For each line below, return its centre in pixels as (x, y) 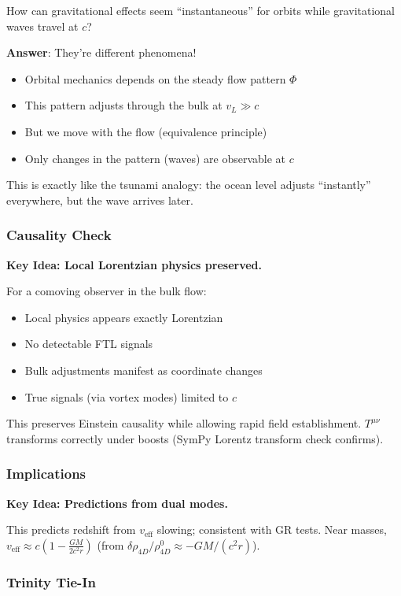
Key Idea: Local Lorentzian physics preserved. (134, 264)
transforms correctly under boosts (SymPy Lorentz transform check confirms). (195, 438)
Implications (46, 474)
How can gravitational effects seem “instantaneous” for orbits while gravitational (201, 10)
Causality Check (59, 235)
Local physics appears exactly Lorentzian (124, 317)
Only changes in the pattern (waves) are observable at (155, 158)
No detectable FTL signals (89, 344)
